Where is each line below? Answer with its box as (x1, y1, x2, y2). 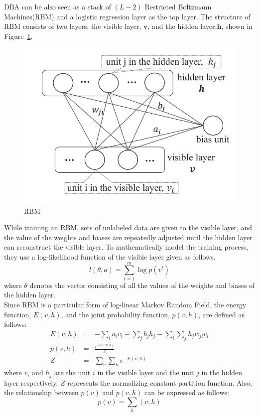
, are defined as (198, 309, 245, 319)
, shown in (221, 21, 253, 31)
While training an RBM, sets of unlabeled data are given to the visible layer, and (4, 222, 253, 233)
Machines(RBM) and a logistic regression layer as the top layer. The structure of (4, 11, 251, 21)
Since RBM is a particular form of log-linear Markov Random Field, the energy (4, 299, 247, 309)
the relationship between (4, 387, 79, 398)
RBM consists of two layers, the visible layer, (4, 21, 141, 31)
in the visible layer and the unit (97, 367, 194, 378)
